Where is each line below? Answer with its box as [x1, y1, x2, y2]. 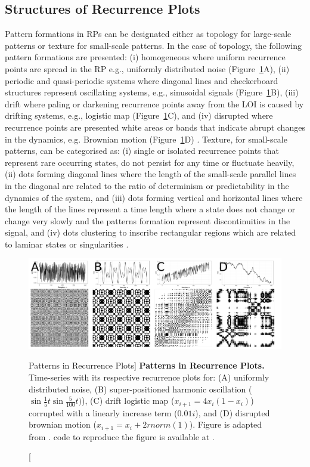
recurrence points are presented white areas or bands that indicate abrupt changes [5, 120, 305, 133]
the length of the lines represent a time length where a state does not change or [5, 203, 296, 215]
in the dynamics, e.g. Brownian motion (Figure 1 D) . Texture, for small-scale [5, 132, 287, 145]
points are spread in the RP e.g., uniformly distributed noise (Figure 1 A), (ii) [5, 62, 290, 75]
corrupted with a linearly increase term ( [29, 406, 178, 419]
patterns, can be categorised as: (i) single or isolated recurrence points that [5, 144, 279, 157]
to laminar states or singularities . [5, 237, 129, 250]
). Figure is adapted [189, 418, 262, 431]
